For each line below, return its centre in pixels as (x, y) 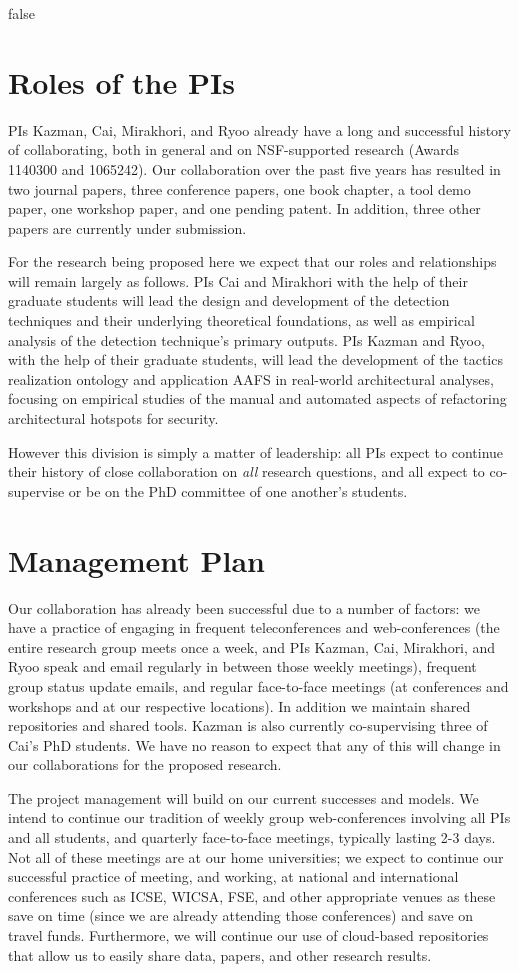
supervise (36, 490)
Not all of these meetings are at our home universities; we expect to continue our (256, 856)
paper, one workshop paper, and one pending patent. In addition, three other (244, 208)
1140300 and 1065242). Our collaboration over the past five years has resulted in (254, 168)
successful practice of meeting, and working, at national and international (233, 876)
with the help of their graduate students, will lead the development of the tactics (255, 359)
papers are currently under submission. (127, 227)
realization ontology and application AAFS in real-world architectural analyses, (251, 378)
